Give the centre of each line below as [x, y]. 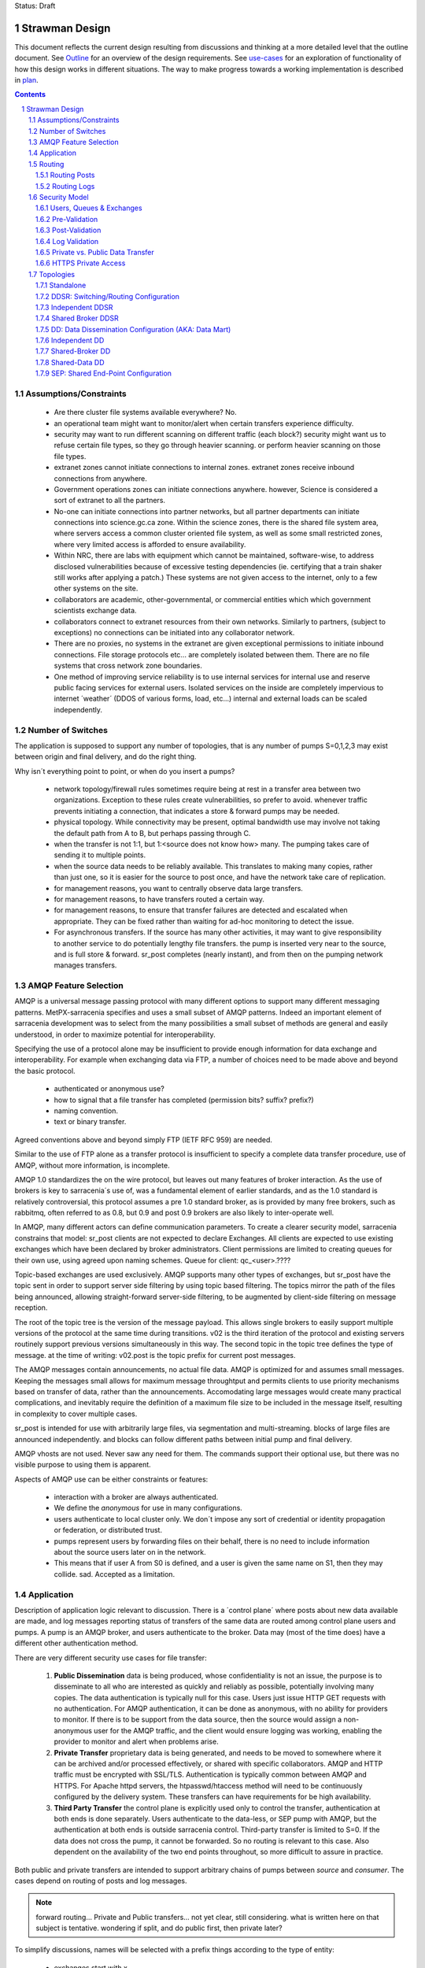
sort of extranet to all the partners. [109, 501]
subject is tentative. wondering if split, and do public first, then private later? [159, 1928]
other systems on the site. [96, 588]
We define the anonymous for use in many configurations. [148, 1508]
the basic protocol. [45, 1071]
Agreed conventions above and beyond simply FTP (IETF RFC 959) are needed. [144, 1139]
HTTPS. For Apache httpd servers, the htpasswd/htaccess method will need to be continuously [208, 1785]
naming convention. [86, 1111]
